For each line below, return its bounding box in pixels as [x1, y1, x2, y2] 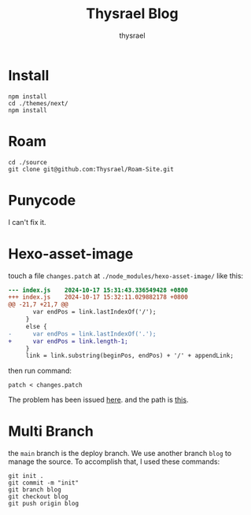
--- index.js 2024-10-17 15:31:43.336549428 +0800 [8, 286, 189, 294]
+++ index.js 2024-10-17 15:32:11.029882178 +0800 [8, 293, 189, 301]
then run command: [8, 366, 72, 376]
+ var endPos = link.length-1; [8, 337, 128, 345]
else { [25, 322, 47, 330]
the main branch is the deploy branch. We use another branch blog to [8, 449, 232, 458]
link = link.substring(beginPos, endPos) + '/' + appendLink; [25, 351, 234, 360]
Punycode [8, 191, 76, 209]
